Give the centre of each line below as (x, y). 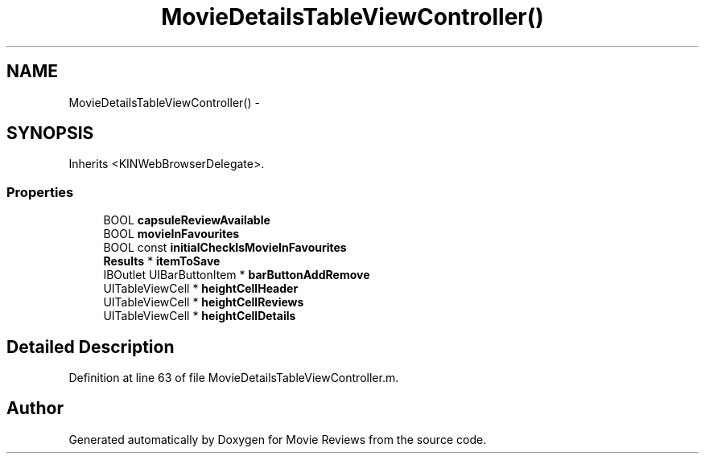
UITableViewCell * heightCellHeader (201, 289)
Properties (40, 192)
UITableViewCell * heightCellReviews (204, 302)
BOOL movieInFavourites (171, 234)
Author (35, 409)
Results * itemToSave (162, 261)
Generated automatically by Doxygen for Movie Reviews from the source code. (278, 439)
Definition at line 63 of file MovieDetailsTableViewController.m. (234, 378)
